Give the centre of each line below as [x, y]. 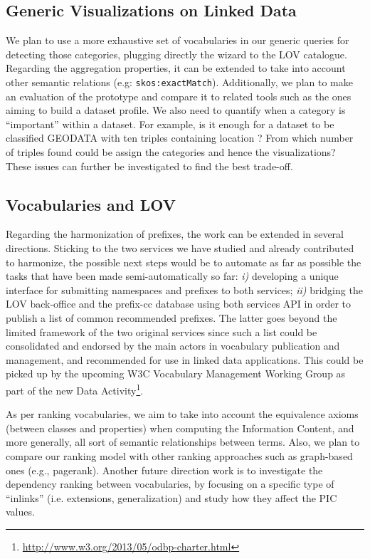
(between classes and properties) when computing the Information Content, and [180, 428]
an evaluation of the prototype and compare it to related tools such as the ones [179, 96]
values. [20, 512]
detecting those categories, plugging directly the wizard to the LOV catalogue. [176, 54]
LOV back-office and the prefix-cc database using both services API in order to [178, 304]
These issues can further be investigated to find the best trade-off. [149, 166]
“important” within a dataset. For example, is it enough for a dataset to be [170, 124]
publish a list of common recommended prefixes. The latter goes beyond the [171, 317]
